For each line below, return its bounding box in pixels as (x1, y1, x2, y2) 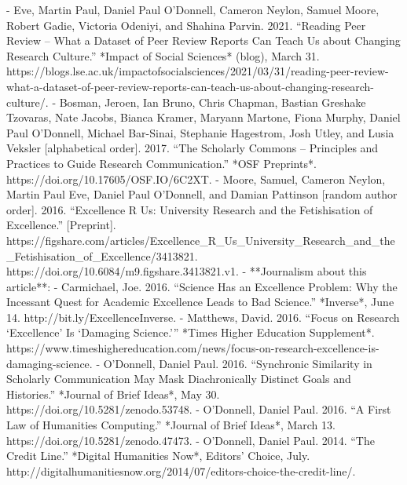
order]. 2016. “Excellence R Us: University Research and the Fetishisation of (6, 201, 373, 217)
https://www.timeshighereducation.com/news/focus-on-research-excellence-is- (6, 340, 379, 356)
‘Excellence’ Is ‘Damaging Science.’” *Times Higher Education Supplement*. (6, 324, 375, 341)
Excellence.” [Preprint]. (6, 217, 116, 233)
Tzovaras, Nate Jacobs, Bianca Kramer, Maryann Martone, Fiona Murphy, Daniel (6, 109, 401, 126)
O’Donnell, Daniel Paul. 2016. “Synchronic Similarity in (103, 355, 372, 371)
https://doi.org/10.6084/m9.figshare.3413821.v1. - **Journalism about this (6, 263, 367, 279)
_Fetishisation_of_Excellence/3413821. (6, 247, 198, 264)
